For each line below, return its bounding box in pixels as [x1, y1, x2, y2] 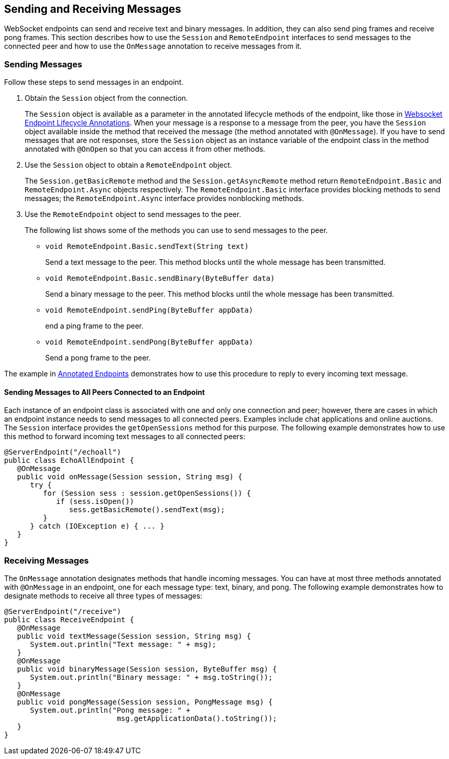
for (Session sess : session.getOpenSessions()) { [43, 489, 251, 498]
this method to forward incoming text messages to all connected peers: [4, 432, 246, 441]
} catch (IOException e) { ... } [30, 522, 164, 531]
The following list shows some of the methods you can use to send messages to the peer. [25, 226, 328, 235]
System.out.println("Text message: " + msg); [30, 640, 217, 649]
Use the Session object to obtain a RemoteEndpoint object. [25, 160, 232, 170]
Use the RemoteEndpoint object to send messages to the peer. [25, 210, 241, 219]
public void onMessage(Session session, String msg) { [17, 473, 242, 481]
